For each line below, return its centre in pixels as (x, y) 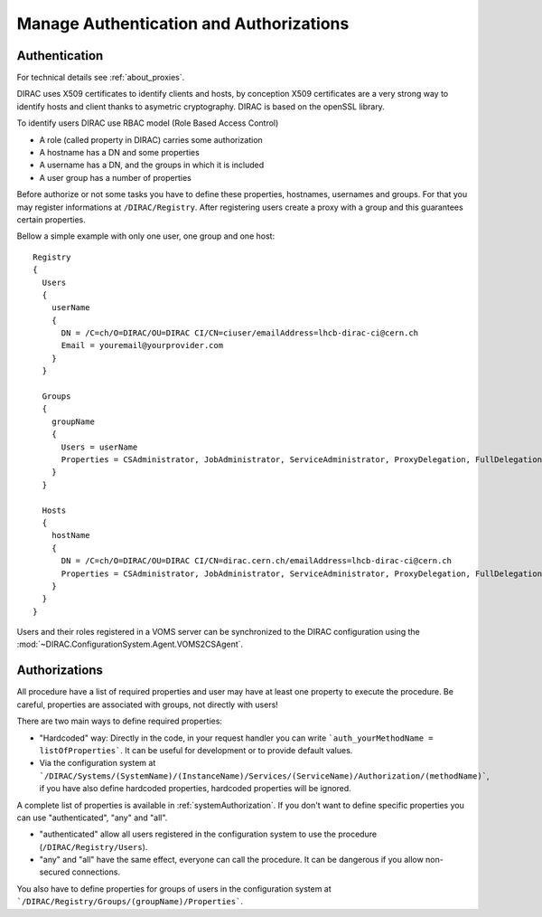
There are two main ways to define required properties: (120, 721)
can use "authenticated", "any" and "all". (92, 818)
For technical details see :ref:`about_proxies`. (101, 78)
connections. (96, 872)
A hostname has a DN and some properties (120, 153)
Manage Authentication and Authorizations (183, 24)
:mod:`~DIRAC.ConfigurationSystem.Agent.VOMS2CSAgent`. (130, 644)
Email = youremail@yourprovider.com (142, 345)
